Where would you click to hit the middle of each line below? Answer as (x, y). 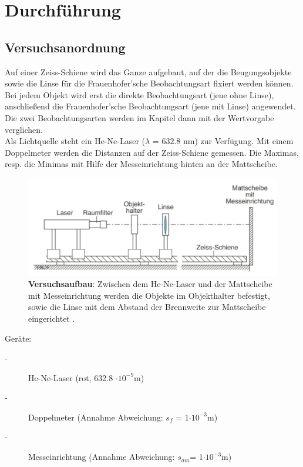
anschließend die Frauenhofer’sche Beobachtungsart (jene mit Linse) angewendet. (150, 106)
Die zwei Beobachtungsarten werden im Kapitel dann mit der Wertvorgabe (139, 117)
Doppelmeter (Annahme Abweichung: (96, 417)
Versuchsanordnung (65, 47)
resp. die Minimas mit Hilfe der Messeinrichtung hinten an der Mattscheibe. (141, 164)
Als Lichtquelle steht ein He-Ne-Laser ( (75, 141)
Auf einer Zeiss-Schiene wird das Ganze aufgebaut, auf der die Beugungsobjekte (148, 71)
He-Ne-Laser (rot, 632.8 (71, 377)
